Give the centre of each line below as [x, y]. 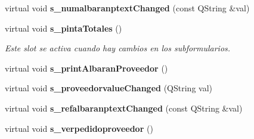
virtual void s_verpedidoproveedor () [79, 128]
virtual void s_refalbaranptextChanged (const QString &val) [124, 108]
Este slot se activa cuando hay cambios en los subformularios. [118, 48]
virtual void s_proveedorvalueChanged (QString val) [109, 88]
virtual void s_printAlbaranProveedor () [86, 68]
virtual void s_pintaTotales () [63, 28]
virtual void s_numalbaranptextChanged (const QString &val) [127, 8]
